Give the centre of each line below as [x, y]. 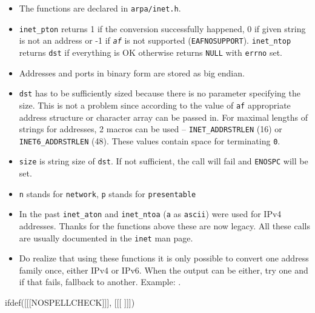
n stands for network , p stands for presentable [108, 193]
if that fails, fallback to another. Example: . [100, 282]
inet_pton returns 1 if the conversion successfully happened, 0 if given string [162, 28]
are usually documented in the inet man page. [106, 237]
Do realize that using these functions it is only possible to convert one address [164, 258]
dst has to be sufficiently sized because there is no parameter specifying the [160, 93]
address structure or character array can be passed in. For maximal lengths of [164, 117]
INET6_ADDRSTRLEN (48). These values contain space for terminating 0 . [150, 140]
